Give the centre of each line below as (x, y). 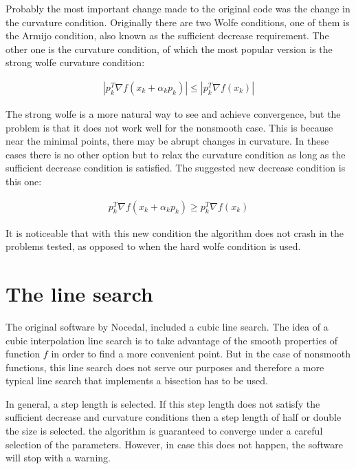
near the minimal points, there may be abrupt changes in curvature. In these (167, 141)
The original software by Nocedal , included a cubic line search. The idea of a (167, 326)
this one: (24, 181)
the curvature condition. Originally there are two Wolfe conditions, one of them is (178, 22)
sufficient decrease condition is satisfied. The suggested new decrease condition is (176, 168)
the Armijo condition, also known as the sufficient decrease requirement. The (167, 35)
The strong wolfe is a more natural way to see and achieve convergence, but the (173, 114)
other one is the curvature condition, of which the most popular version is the (169, 49)
